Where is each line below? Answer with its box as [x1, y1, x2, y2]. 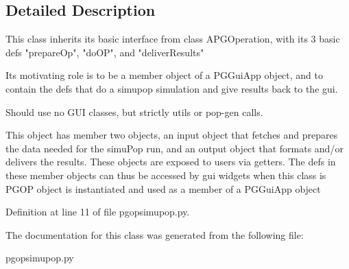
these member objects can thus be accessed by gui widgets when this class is [5, 167, 326, 182]
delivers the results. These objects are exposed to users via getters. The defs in [5, 154, 336, 169]
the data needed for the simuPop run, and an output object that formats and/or [5, 141, 344, 155]
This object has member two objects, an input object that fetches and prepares [5, 128, 338, 142]
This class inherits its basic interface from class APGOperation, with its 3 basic [5, 32, 340, 46]
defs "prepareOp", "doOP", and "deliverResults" [5, 45, 204, 59]
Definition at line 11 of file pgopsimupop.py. [5, 204, 190, 219]
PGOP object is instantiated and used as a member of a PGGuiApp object [5, 181, 321, 196]
